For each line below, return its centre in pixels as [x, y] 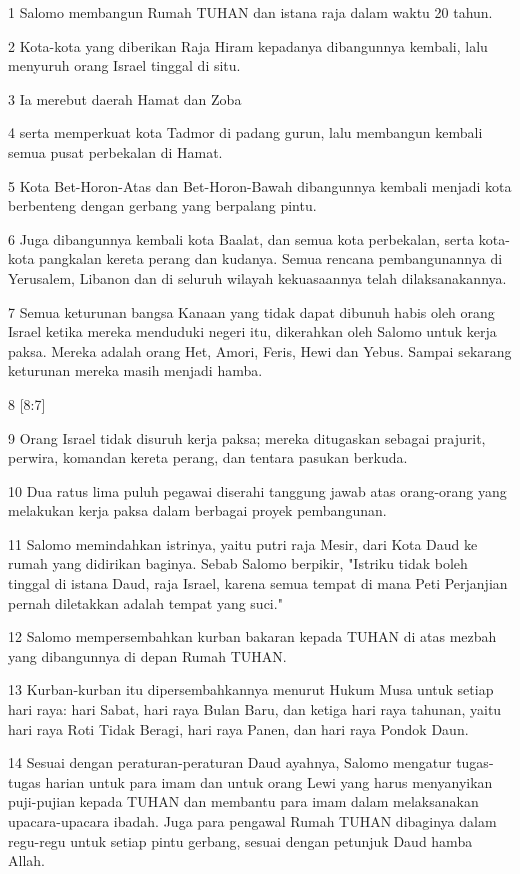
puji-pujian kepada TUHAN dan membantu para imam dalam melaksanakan [243, 801]
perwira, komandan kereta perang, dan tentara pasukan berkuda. [208, 457]
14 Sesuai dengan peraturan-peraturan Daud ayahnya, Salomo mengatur [230, 762]
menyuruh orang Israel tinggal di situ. [124, 65]
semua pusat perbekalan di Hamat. [115, 151]
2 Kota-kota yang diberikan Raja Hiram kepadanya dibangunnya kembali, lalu [248, 45]
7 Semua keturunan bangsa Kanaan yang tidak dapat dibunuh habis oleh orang [251, 311]
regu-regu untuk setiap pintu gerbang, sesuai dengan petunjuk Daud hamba [240, 840]
